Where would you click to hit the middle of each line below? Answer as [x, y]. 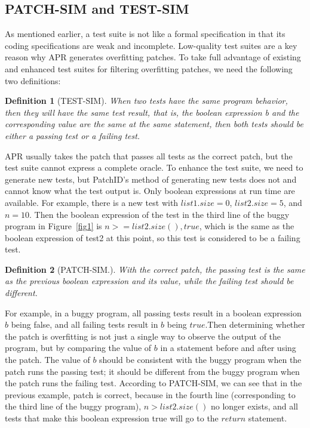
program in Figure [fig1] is [53, 226]
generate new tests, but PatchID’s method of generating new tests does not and [151, 179]
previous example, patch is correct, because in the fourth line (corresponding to [150, 394]
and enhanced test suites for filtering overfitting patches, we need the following [149, 68]
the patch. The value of [47, 360]
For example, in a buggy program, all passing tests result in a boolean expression [153, 312]
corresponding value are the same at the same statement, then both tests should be [154, 124]
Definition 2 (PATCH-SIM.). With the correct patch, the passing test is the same [155, 269]
